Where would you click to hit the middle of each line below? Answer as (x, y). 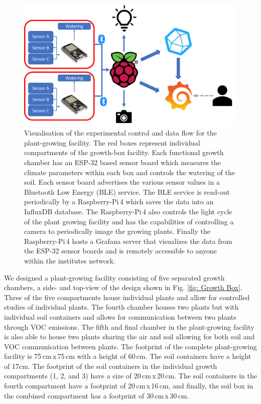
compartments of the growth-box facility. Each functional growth (124, 152)
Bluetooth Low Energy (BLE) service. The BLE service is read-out (127, 191)
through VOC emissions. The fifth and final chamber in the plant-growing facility (129, 326)
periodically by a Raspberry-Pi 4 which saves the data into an (119, 201)
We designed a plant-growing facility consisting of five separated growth (114, 277)
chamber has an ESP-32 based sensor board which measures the (122, 162)
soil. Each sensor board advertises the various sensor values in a (122, 182)
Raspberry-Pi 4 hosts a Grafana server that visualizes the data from (128, 241)
